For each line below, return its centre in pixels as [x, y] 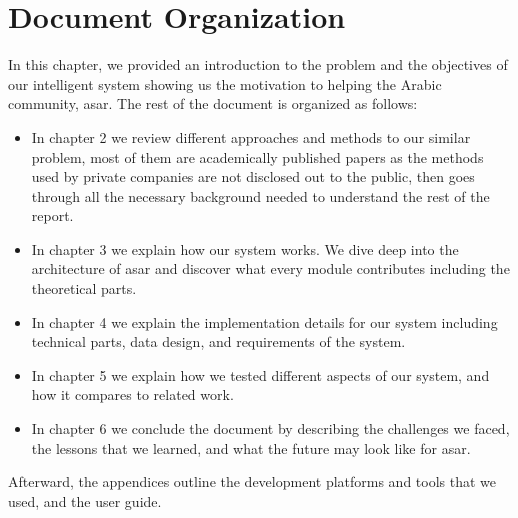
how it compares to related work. [132, 394]
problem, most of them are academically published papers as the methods [257, 156]
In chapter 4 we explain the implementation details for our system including [264, 321]
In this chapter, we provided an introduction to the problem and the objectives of [258, 64]
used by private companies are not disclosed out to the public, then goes [253, 176]
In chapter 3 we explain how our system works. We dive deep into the [245, 248]
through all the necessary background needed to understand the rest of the [260, 195]
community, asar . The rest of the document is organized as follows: [213, 103]
